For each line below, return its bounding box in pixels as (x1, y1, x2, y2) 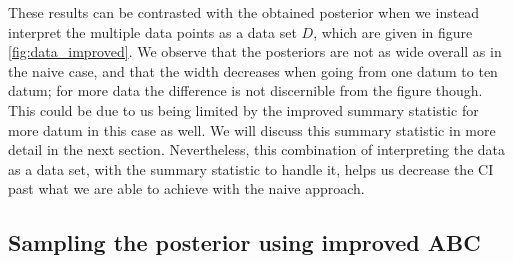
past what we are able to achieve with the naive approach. (8, 178, 365, 199)
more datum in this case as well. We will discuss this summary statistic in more (8, 119, 496, 140)
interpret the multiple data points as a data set (8, 21, 297, 42)
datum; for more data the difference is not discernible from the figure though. (8, 80, 483, 101)
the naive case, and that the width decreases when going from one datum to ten (8, 60, 498, 81)
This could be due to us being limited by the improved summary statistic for (8, 99, 479, 120)
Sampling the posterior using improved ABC (8, 227, 481, 258)
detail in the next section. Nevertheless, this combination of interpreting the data (8, 139, 506, 160)
